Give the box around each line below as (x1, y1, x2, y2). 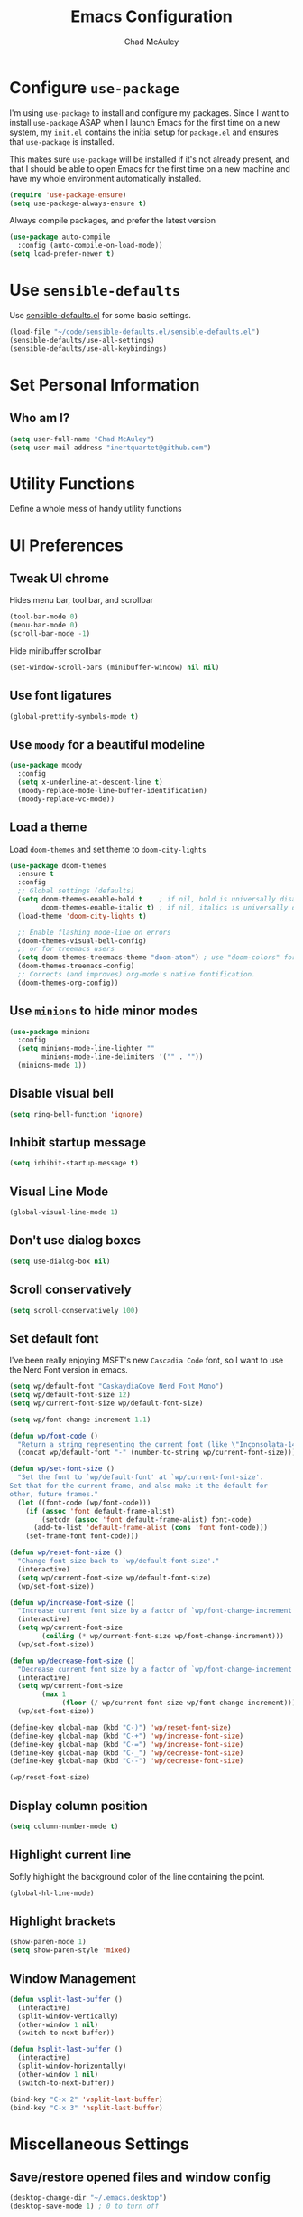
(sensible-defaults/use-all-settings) (9, 335, 155, 344)
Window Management (9, 1971, 137, 1986)
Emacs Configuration (70, 6, 233, 27)
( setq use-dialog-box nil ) (9, 1257, 111, 1266)
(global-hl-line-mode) (9, 1888, 95, 1898)
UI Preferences (9, 535, 124, 555)
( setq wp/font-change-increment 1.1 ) (9, 1415, 151, 1424)
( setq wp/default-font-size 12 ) (9, 1391, 131, 1400)
